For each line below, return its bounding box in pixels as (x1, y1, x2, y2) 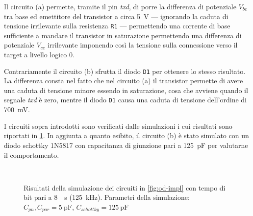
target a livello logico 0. (4, 49, 75, 60)
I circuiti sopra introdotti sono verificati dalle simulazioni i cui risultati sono (4, 120, 232, 131)
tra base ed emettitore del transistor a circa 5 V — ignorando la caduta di (4, 11, 228, 21)
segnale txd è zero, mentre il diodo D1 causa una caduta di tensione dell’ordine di (4, 95, 247, 105)
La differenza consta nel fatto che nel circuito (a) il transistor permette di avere (4, 75, 243, 86)
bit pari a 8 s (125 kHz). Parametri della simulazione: (24, 192, 190, 202)
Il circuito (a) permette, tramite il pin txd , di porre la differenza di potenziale (4, 1, 236, 11)
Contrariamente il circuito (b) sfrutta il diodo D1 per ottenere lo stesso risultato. (4, 66, 246, 76)
